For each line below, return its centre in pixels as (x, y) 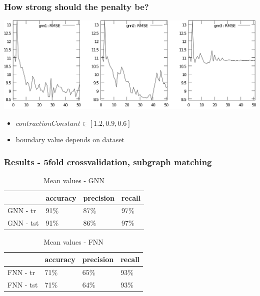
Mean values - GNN (74, 180)
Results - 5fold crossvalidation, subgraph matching (108, 161)
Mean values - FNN (73, 242)
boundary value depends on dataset (70, 140)
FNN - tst (23, 284)
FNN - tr (21, 272)
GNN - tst (23, 223)
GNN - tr (22, 210)
